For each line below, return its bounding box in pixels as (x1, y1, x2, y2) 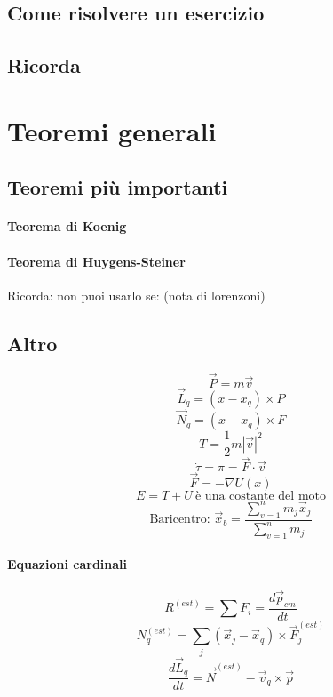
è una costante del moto (194, 489, 326, 502)
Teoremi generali (7, 112, 217, 148)
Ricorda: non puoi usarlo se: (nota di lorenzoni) (7, 285, 266, 304)
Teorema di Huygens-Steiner (7, 252, 186, 270)
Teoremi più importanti (7, 173, 228, 201)
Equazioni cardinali (7, 555, 128, 573)
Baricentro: (149, 513, 210, 526)
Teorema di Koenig (7, 217, 127, 236)
